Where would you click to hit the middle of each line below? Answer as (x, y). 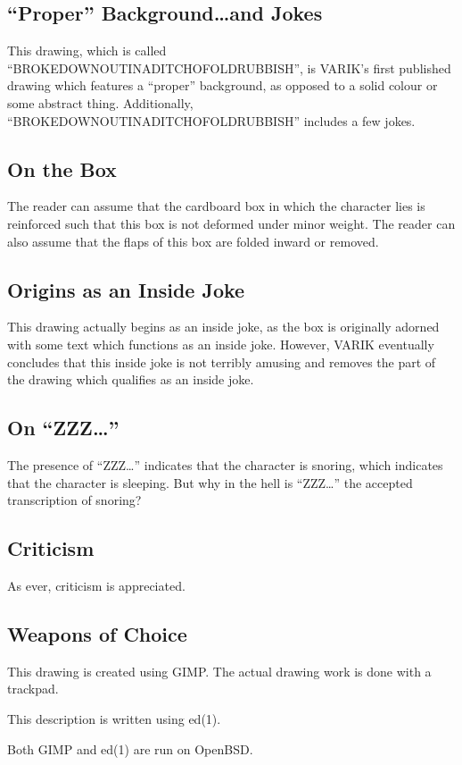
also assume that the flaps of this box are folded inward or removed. (193, 241)
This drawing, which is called (87, 50)
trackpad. (33, 689)
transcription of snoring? (74, 500)
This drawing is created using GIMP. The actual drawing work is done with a (219, 671)
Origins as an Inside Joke (126, 289)
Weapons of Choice (97, 633)
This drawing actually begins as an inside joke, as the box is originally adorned (223, 327)
